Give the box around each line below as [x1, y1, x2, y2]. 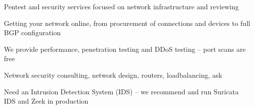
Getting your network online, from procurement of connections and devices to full [4, 18, 251, 28]
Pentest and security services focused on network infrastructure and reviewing [4, 1, 239, 11]
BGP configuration [4, 27, 61, 38]
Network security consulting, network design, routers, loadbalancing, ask [4, 69, 222, 80]
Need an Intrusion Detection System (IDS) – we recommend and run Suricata [4, 86, 239, 96]
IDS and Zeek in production [4, 96, 89, 106]
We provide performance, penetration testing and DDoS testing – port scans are [4, 44, 246, 54]
